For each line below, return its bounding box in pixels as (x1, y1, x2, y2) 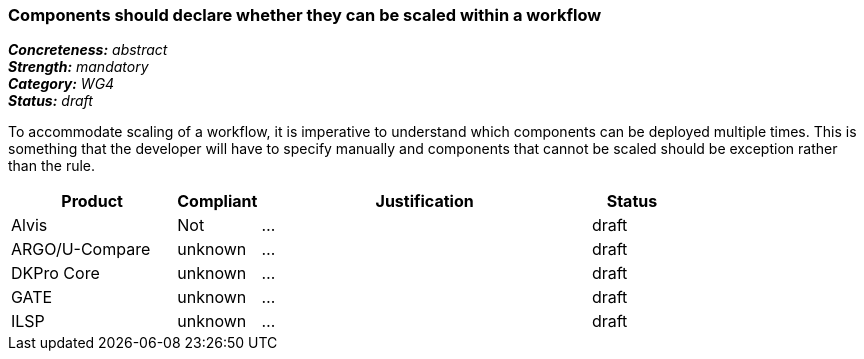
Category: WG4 (8, 75, 115, 93)
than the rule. (8, 157, 96, 175)
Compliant (177, 191, 258, 212)
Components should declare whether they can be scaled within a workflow (8, 5, 602, 25)
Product (61, 191, 123, 212)
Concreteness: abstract (8, 41, 168, 59)
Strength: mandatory (8, 58, 149, 76)
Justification (375, 191, 474, 212)
